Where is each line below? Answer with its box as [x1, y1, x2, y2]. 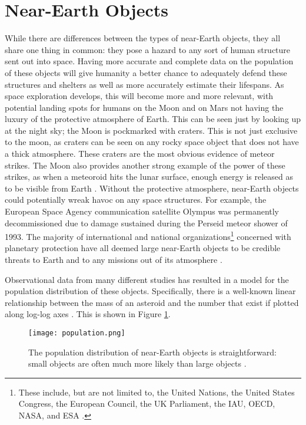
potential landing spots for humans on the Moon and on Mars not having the [5, 101, 284, 113]
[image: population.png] [28, 329, 125, 338]
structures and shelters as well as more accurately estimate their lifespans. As [5, 78, 284, 90]
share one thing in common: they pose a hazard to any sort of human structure [5, 43, 291, 55]
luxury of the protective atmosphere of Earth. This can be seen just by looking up [5, 113, 301, 125]
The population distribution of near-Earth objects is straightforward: [28, 345, 277, 358]
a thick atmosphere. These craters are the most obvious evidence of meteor [5, 147, 275, 160]
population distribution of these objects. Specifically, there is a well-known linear [5, 285, 296, 297]
